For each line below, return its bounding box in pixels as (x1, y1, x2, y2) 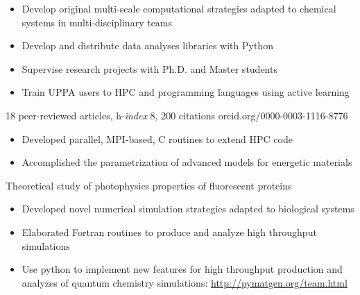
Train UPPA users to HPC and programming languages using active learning (22, 85, 350, 99)
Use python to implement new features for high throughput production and (22, 262, 343, 276)
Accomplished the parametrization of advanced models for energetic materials (22, 155, 352, 169)
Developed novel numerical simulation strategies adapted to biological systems (22, 201, 354, 216)
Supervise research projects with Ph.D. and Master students (22, 61, 277, 76)
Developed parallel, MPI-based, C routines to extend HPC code (22, 131, 293, 146)
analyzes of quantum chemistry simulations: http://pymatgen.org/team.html (22, 275, 348, 289)
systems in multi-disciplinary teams (22, 15, 173, 29)
